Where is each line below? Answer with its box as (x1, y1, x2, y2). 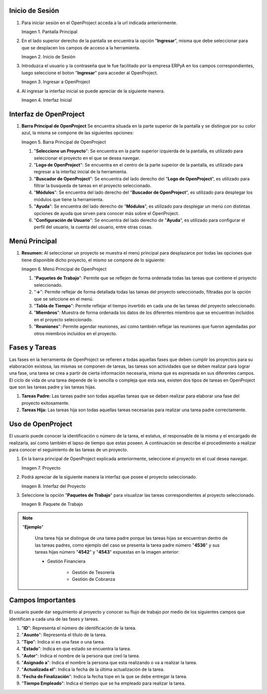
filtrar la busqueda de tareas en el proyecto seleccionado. (34, 183, 152, 189)
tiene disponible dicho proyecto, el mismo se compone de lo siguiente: (21, 257, 166, 263)
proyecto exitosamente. (21, 400, 70, 406)
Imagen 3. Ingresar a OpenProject (21, 79, 90, 85)
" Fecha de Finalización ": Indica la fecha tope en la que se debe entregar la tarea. (21, 673, 187, 679)
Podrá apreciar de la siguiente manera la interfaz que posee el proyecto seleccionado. (21, 474, 197, 480)
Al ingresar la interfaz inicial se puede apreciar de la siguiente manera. (21, 88, 165, 94)
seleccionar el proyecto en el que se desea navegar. (34, 155, 140, 161)
